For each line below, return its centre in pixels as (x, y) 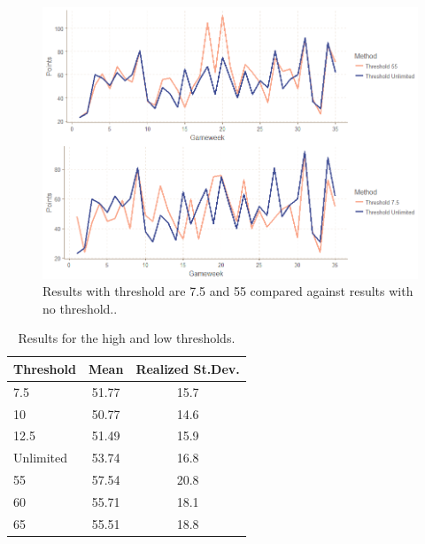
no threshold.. (80, 308)
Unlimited (41, 458)
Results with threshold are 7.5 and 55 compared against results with (228, 291)
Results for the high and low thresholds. (127, 338)
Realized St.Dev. (188, 368)
